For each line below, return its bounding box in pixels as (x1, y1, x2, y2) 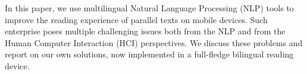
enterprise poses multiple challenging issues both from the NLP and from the (5, 25, 286, 37)
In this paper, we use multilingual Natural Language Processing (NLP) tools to (5, 2, 294, 14)
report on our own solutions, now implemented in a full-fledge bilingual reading (5, 48, 294, 60)
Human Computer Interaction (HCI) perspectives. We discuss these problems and (5, 36, 303, 49)
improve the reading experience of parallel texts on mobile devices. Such (5, 13, 268, 25)
